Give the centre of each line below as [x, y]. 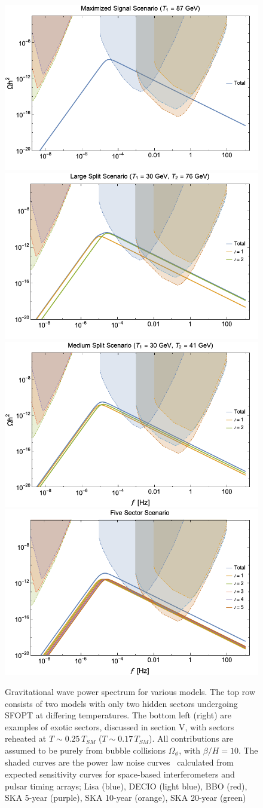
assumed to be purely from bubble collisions [85, 750]
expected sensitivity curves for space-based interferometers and [120, 774]
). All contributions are [191, 738]
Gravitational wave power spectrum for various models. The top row [130, 692]
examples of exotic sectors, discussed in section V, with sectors [120, 726]
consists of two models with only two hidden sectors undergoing [121, 703]
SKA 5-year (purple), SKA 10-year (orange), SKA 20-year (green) [126, 798]
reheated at [26, 738]
